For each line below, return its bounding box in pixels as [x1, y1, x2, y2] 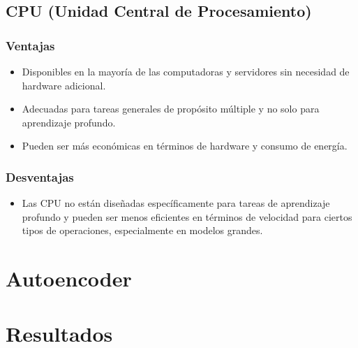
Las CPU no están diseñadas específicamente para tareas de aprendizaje [22, 196, 330, 210]
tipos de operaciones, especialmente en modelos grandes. [22, 223, 263, 238]
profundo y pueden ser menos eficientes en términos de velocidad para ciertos [22, 209, 352, 224]
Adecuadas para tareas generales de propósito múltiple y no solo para [22, 101, 320, 116]
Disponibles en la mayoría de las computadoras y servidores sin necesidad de [22, 64, 350, 78]
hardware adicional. [22, 78, 106, 92]
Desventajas [6, 168, 74, 185]
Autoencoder [6, 264, 132, 293]
